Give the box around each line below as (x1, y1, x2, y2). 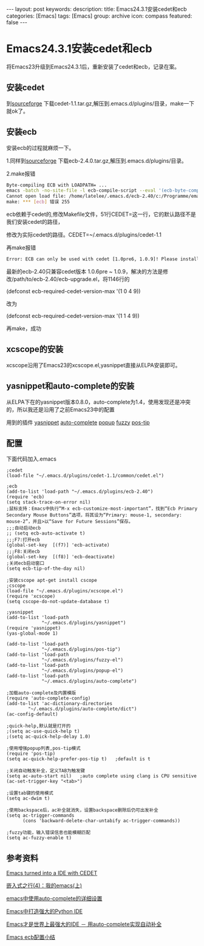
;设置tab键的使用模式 (6, 790, 53, 796)
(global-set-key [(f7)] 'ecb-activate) (6, 542, 110, 549)
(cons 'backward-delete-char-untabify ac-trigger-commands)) (22, 818, 181, 824)
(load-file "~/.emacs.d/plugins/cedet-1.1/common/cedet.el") (6, 473, 165, 479)
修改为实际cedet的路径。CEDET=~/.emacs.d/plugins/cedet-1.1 (6, 231, 162, 238)
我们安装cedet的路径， (6, 218, 64, 226)
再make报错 (6, 244, 36, 251)
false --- (6, 19, 28, 25)
